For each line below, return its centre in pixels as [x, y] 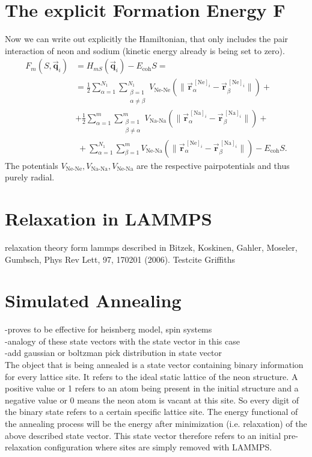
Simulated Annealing [93, 300]
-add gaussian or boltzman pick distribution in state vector [113, 353]
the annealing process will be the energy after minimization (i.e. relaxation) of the [156, 424]
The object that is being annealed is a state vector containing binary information [154, 365]
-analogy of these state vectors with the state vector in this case [122, 341]
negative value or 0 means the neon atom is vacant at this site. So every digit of [152, 400]
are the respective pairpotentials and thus [213, 165]
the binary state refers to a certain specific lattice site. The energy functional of [151, 412]
